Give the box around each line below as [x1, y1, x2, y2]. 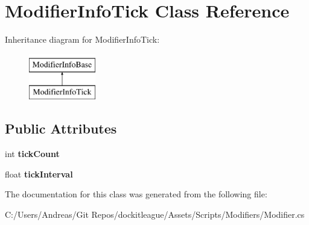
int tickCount [5, 147, 60, 160]
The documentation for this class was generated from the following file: [5, 188, 267, 200]
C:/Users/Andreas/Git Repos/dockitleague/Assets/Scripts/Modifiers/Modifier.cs [5, 208, 305, 220]
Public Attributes [5, 119, 117, 138]
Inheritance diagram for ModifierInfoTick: [5, 33, 160, 46]
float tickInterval [5, 167, 73, 180]
